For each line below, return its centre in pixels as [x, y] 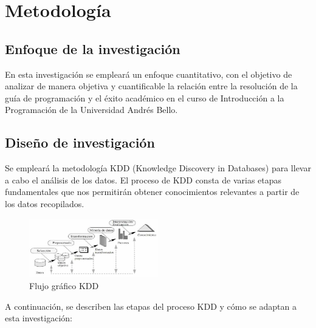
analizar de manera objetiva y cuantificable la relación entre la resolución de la [151, 86]
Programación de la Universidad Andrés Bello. [91, 110]
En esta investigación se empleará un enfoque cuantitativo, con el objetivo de [149, 74]
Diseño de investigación [80, 142]
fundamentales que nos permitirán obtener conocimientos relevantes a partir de [152, 192]
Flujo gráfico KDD [64, 286]
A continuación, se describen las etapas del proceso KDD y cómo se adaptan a [151, 306]
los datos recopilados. [45, 203]
